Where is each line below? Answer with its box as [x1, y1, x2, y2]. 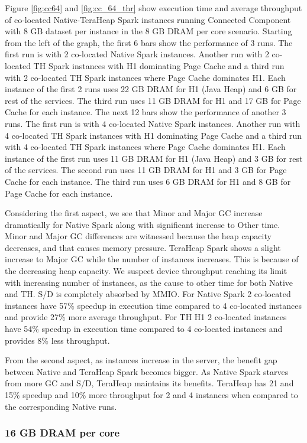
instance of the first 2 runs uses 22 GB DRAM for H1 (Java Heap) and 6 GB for [5, 83, 297, 95]
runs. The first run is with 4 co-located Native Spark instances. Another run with [5, 117, 300, 129]
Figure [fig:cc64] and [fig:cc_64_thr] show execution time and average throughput [5, 2, 302, 14]
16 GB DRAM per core [5, 425, 120, 440]
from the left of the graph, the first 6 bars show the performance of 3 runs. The [5, 36, 293, 48]
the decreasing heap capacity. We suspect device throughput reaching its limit [5, 265, 287, 277]
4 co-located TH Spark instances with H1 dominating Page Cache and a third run [5, 129, 302, 141]
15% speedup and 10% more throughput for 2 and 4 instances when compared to [5, 389, 298, 400]
